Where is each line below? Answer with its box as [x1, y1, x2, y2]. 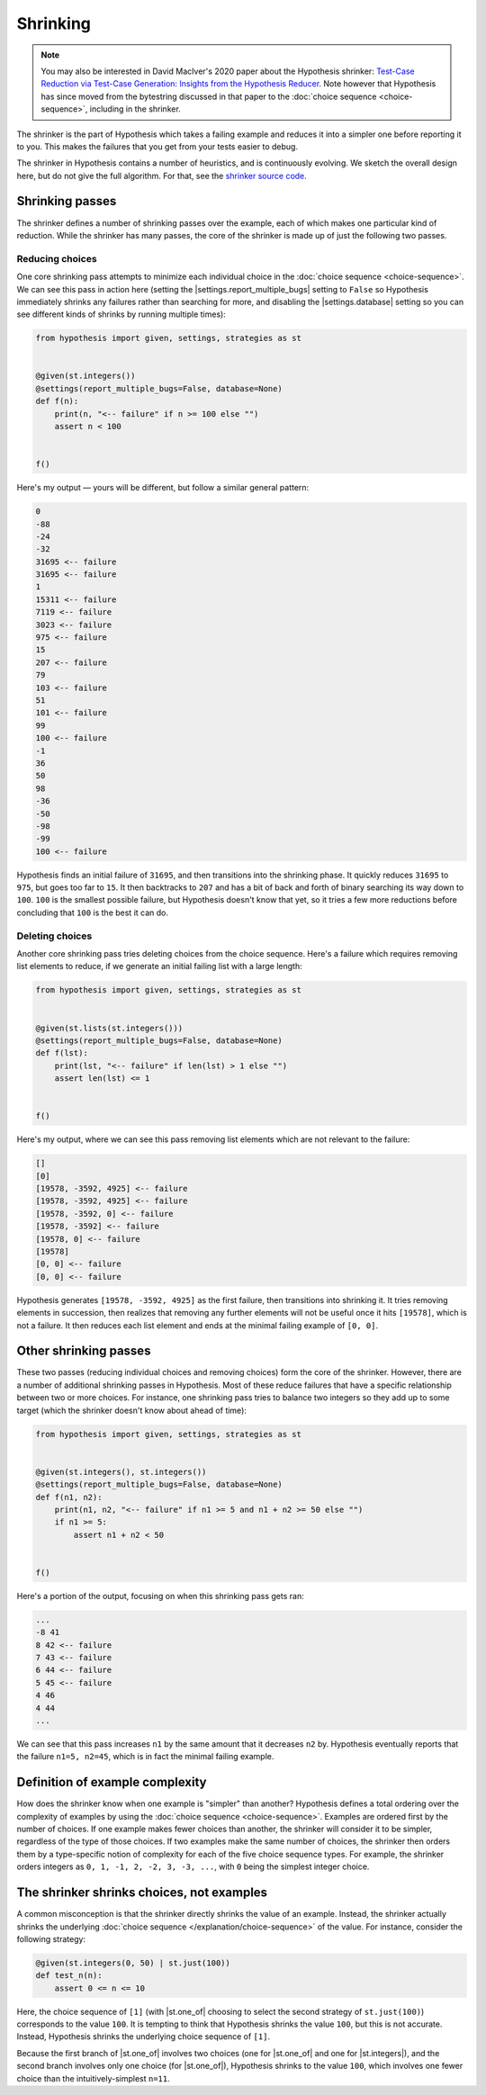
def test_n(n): [35, 1971, 103, 1981]
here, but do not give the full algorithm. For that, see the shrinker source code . [16, 170, 308, 181]
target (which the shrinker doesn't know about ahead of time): [16, 1405, 247, 1416]
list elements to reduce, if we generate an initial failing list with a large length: [16, 961, 302, 972]
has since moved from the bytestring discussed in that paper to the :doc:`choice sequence [40, 91, 377, 102]
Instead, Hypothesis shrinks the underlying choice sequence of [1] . [16, 2031, 270, 2042]
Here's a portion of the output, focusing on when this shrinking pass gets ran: [16, 1590, 305, 1601]
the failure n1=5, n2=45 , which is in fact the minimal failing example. [16, 1751, 274, 1762]
